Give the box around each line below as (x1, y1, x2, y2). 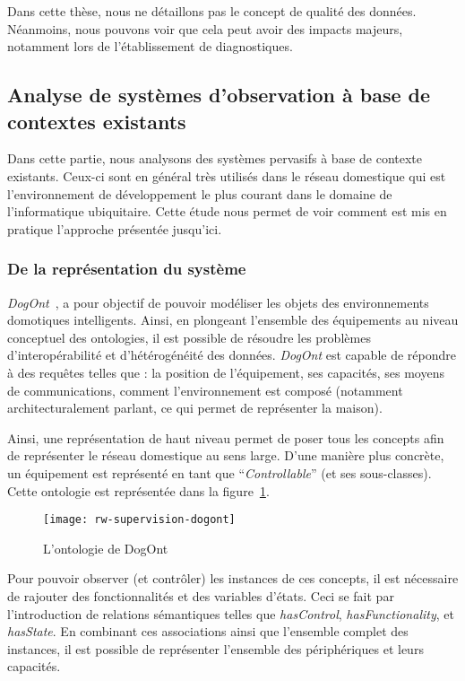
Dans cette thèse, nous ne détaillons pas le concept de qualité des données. (7, 2, 417, 20)
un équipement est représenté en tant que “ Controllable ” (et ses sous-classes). (7, 463, 432, 482)
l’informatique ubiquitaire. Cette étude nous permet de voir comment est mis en (7, 202, 447, 221)
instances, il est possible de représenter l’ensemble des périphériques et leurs (7, 639, 424, 658)
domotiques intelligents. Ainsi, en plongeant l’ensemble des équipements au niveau (7, 310, 459, 329)
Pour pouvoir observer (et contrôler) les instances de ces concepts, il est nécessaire (7, 569, 459, 588)
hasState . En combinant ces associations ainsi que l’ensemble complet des (7, 622, 409, 641)
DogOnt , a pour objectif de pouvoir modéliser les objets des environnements (7, 292, 429, 311)
